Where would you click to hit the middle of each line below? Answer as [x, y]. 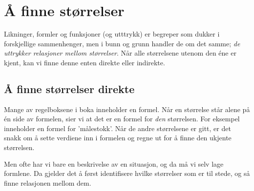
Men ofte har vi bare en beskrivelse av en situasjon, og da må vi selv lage [114, 163]
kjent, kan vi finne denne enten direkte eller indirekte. [85, 62]
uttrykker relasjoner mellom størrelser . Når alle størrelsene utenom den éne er [120, 53]
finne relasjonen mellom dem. [48, 182]
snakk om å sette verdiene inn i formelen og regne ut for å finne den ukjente [118, 138]
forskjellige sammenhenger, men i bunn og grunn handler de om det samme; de [122, 43]
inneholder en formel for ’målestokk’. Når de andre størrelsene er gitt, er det [117, 128]
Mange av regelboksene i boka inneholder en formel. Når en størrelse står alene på [127, 109]
